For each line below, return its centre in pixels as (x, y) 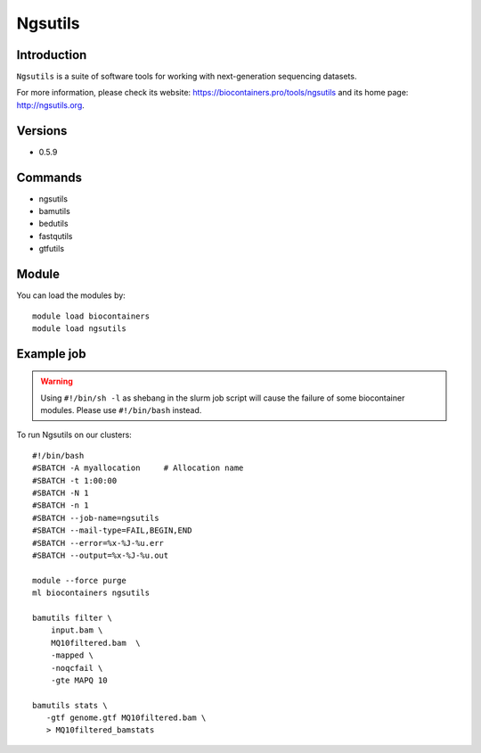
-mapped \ (72, 655)
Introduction (52, 55)
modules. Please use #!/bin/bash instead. (121, 410)
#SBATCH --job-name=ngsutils (96, 518)
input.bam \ (77, 630)
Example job (51, 354)
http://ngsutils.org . (50, 105)
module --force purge (79, 580)
